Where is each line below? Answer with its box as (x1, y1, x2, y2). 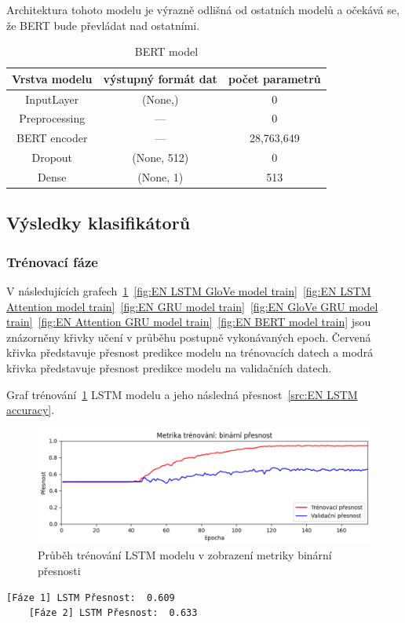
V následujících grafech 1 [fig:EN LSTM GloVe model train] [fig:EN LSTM (6, 283, 371, 299)
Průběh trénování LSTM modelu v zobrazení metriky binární (38, 547, 332, 563)
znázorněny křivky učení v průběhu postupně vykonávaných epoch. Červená (6, 328, 371, 345)
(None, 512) (132, 149, 189, 166)
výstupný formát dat (103, 70, 217, 86)
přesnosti (38, 563, 81, 579)
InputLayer (25, 90, 79, 107)
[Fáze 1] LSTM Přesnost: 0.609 (6, 592, 175, 603)
